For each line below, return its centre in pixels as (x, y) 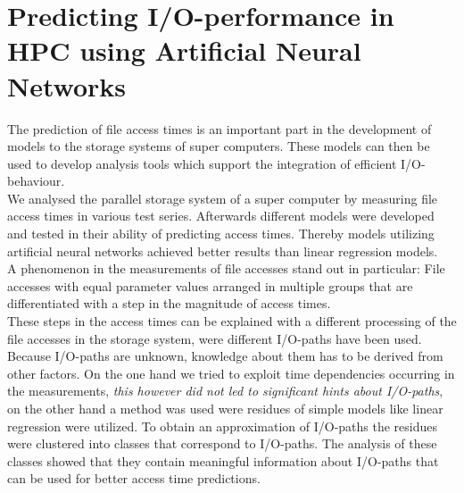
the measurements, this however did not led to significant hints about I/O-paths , (225, 391)
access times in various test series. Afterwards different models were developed (221, 216)
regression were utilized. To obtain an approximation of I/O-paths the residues (223, 426)
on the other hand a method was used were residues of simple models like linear (225, 408)
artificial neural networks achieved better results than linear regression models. (223, 251)
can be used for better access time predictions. (134, 478)
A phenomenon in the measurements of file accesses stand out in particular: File (226, 268)
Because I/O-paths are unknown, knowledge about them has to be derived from (225, 356)
